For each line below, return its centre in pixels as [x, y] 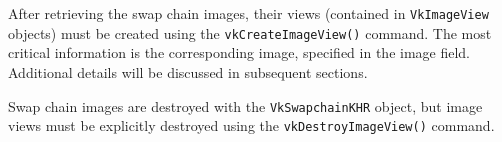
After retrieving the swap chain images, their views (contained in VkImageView [248, 13]
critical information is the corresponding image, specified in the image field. [239, 52]
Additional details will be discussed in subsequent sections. [188, 71]
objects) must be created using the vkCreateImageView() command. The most [250, 32]
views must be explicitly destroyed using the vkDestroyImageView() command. [251, 125]
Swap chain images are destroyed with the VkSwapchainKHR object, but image [245, 105]
